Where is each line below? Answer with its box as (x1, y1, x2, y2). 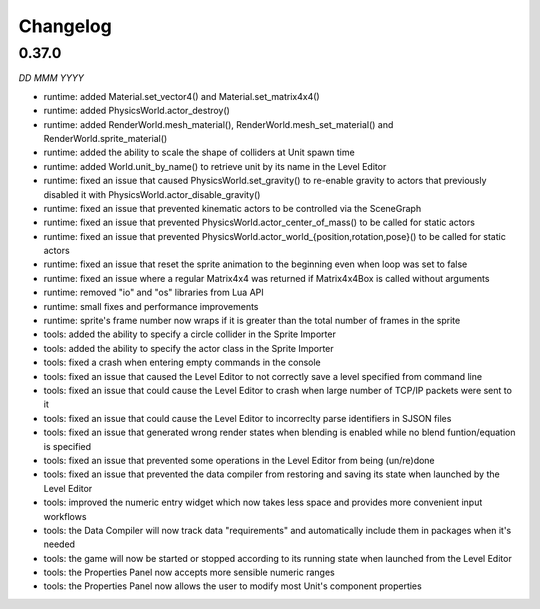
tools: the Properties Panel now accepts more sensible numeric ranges (43, 566, 335, 579)
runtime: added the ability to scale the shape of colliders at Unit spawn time (43, 146, 355, 159)
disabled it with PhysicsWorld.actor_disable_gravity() (43, 188, 261, 200)
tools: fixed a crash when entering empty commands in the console (43, 356, 321, 369)
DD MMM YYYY (18, 72, 85, 84)
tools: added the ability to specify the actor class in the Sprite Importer (43, 342, 334, 354)
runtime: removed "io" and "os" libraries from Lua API (43, 286, 264, 299)
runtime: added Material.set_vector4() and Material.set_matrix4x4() (43, 90, 320, 102)
